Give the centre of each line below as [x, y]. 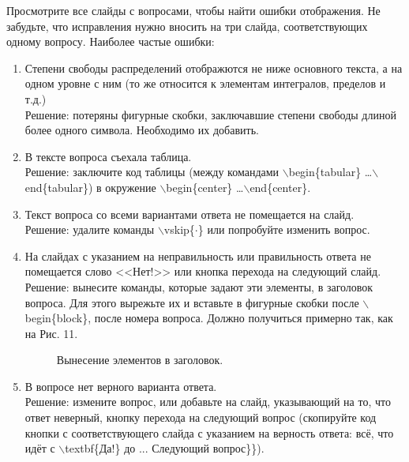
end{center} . [280, 187]
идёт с [40, 448]
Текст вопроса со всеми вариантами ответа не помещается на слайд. [189, 214]
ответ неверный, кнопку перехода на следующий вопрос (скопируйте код [201, 417]
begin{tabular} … [330, 172]
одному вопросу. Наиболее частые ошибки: [111, 41]
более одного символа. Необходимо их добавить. [142, 130]
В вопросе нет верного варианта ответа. [121, 386]
